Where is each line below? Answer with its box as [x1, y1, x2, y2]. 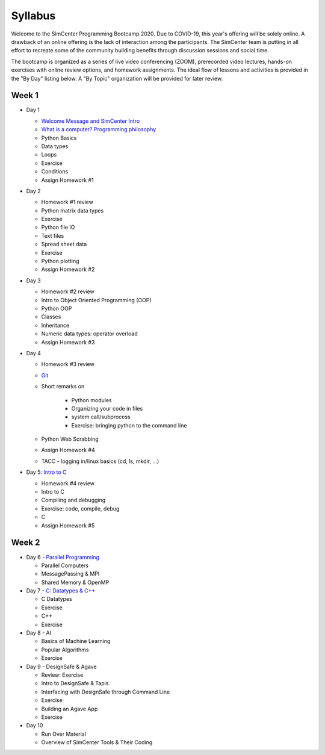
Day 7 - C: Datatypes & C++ [26, 587, 96, 594]
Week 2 [11, 538, 40, 548]
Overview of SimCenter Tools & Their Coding [41, 739, 153, 746]
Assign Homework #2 [41, 266, 95, 273]
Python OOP [41, 305, 72, 312]
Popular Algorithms [41, 646, 89, 653]
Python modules [71, 396, 112, 403]
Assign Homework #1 [41, 176, 94, 184]
